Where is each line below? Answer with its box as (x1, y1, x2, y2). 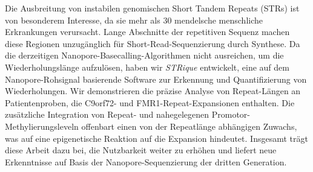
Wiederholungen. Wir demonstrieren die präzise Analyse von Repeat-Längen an (5, 84, 301, 97)
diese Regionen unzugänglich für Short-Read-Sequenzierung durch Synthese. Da (5, 37, 300, 49)
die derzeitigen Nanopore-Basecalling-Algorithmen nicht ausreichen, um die (5, 49, 284, 62)
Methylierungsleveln (5, 119, 79, 132)
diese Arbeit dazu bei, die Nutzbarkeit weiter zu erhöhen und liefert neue (5, 144, 277, 156)
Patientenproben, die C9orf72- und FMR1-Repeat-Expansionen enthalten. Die (5, 96, 295, 109)
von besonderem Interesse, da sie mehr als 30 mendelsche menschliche (5, 13, 263, 26)
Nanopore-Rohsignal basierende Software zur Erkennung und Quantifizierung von (5, 72, 307, 85)
